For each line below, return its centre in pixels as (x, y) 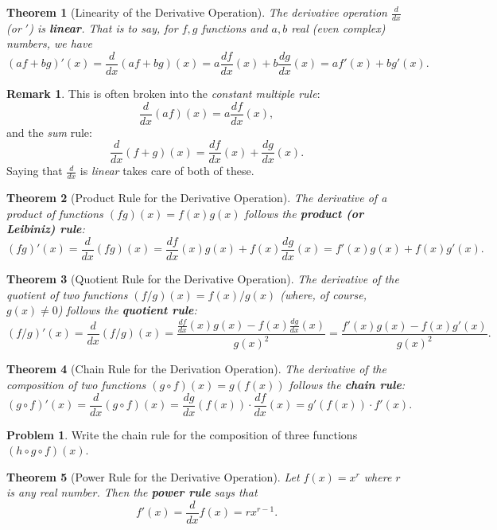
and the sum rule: (49, 132)
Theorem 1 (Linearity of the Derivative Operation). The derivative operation (197, 12)
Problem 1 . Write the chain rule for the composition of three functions (182, 434)
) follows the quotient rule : (127, 310)
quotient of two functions (67, 294)
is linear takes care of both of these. (167, 171)
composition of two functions (76, 384)
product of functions (55, 213)
